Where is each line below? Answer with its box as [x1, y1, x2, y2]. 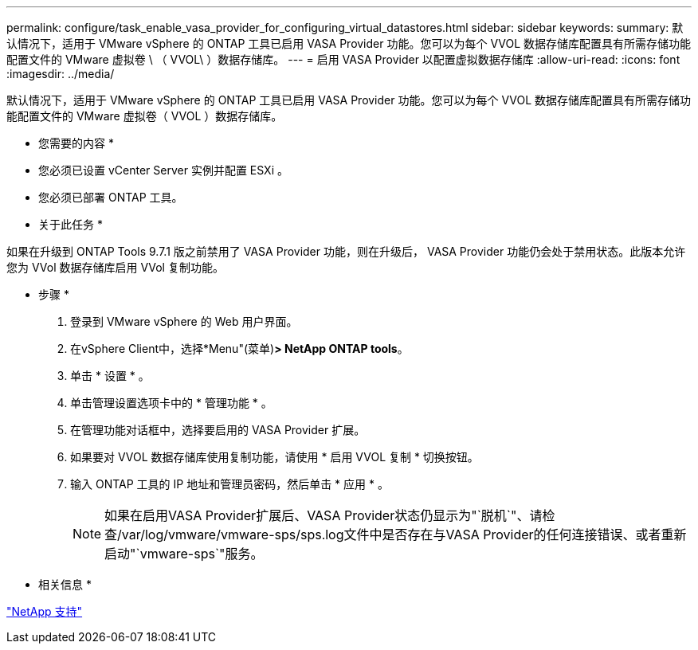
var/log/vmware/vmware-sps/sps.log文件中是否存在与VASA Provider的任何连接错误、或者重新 [121, 527, 687, 542]
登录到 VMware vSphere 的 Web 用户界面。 [70, 315, 298, 328]
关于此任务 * [38, 217, 103, 231]
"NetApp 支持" [6, 605, 83, 618]
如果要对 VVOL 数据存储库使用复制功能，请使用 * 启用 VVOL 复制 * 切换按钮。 [70, 450, 479, 464]
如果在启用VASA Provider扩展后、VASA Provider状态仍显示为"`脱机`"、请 [104, 507, 543, 523]
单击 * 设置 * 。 [70, 369, 150, 382]
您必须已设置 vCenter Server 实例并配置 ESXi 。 [38, 163, 288, 177]
